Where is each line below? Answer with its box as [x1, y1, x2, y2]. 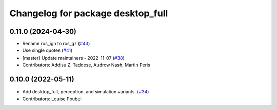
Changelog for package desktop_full [9, 8, 168, 19]
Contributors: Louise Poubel [22, 96, 82, 102]
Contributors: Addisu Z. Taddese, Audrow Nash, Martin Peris [22, 62, 151, 68]
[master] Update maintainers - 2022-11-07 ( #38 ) [22, 54, 125, 61]
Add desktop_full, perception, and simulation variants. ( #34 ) [22, 89, 149, 95]
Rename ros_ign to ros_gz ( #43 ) [22, 41, 90, 47]
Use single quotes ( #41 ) [22, 47, 73, 53]
